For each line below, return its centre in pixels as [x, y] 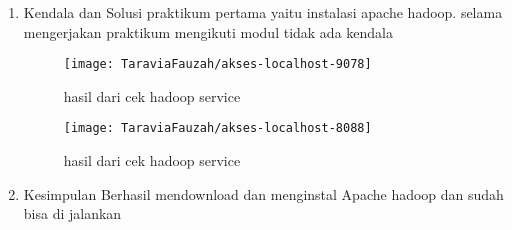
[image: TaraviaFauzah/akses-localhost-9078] [217, 64]
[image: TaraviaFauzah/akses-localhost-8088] [217, 128]
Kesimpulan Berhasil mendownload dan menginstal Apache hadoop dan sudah [263, 193]
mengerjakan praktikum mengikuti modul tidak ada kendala [208, 31]
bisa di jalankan [72, 213]
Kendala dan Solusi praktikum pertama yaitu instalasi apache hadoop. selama [263, 12]
